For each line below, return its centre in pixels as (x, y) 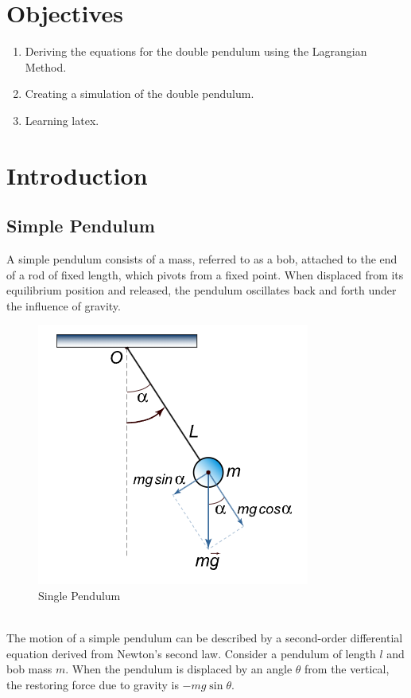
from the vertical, (347, 669)
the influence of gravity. (64, 305)
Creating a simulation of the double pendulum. (140, 94)
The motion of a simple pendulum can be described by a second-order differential (205, 638)
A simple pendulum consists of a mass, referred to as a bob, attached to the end (202, 259)
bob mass (29, 669)
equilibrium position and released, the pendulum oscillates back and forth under (202, 290)
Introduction (77, 175)
